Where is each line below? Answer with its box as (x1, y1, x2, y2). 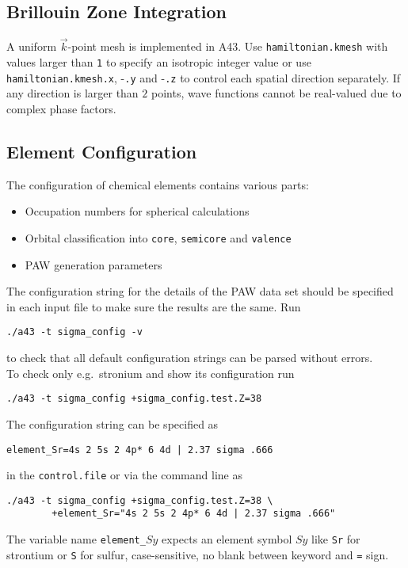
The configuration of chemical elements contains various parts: (6, 176, 309, 193)
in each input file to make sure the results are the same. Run (6, 298, 301, 314)
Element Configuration (6, 139, 197, 163)
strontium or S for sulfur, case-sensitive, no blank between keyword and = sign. (6, 546, 389, 562)
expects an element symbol (162, 531, 292, 547)
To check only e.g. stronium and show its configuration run (6, 364, 295, 381)
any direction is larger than (6, 85, 139, 101)
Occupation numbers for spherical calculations (25, 203, 250, 219)
